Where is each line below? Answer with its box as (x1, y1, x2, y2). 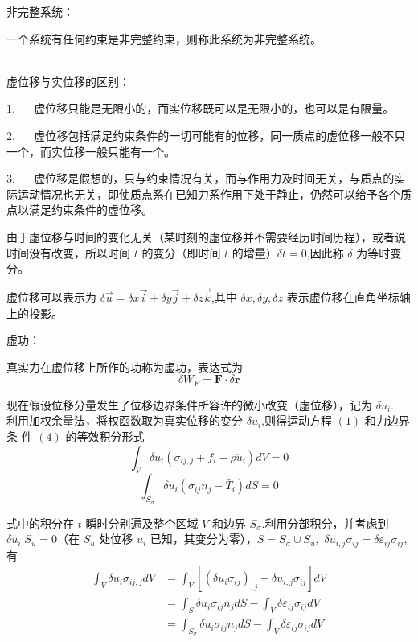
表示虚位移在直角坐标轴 (286, 288, 411, 305)
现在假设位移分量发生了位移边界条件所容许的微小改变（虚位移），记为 (6, 396, 372, 413)
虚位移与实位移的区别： (6, 72, 130, 89)
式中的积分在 (6, 514, 74, 531)
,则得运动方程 (261, 412, 332, 429)
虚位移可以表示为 (6, 288, 96, 305)
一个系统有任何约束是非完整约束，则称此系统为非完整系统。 (6, 30, 322, 47)
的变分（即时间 (141, 244, 221, 261)
